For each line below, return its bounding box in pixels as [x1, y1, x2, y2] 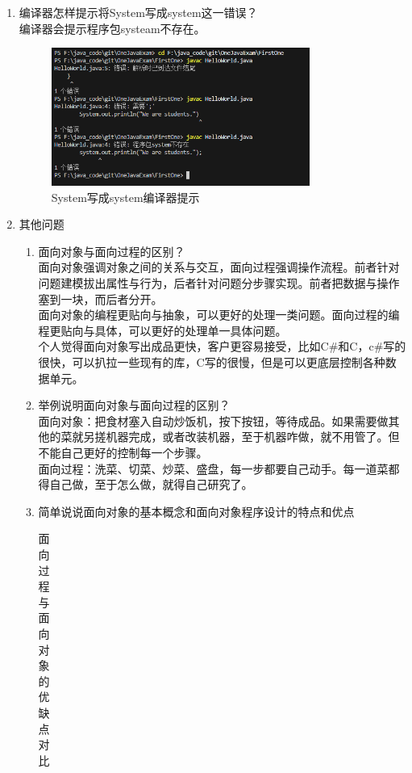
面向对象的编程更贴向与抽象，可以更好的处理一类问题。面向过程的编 [38, 306, 400, 323]
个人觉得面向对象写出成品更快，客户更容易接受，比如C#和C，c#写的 [38, 338, 406, 355]
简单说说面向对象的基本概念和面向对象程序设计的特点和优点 [38, 502, 355, 519]
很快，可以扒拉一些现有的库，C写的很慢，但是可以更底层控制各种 [38, 354, 385, 371]
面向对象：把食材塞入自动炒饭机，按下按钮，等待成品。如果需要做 [38, 412, 389, 429]
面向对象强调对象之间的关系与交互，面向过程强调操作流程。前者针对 [38, 258, 400, 275]
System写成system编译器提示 [51, 188, 200, 205]
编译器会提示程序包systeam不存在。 [19, 19, 206, 36]
